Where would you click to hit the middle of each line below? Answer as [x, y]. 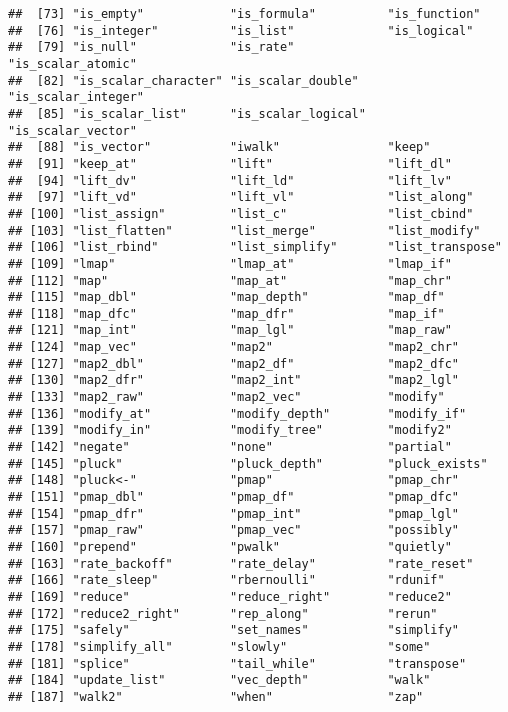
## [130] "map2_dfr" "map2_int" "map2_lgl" [234, 380]
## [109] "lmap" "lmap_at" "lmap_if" [230, 263]
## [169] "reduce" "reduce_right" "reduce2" [230, 596]
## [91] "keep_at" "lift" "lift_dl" [230, 163]
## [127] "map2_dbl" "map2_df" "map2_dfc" [234, 363]
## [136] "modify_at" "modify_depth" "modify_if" [237, 413]
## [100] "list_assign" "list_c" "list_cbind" [241, 213]
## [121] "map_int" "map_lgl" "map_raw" [230, 330]
